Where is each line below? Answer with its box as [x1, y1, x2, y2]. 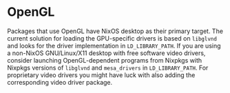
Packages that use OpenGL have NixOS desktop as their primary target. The [7, 27, 224, 35]
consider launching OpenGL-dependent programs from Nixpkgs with [7, 56, 202, 64]
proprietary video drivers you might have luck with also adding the [7, 70, 196, 79]
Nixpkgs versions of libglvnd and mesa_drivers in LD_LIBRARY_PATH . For [7, 63, 209, 72]
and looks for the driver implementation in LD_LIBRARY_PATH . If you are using [7, 41, 222, 50]
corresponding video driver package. [7, 78, 113, 86]
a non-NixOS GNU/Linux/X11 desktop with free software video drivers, [7, 49, 206, 57]
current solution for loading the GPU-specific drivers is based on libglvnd [7, 34, 217, 42]
